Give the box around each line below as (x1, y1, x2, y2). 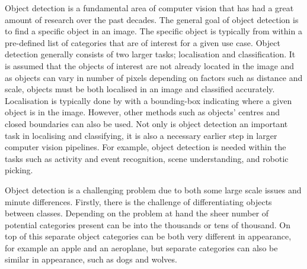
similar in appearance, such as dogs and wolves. (5, 253, 177, 265)
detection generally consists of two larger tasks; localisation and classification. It (5, 48, 296, 60)
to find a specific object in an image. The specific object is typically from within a (5, 25, 302, 37)
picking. (5, 164, 33, 176)
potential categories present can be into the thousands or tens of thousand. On (5, 218, 291, 231)
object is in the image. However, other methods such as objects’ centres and (5, 106, 280, 118)
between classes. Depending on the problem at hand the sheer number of (5, 207, 269, 219)
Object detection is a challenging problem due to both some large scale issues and (5, 183, 302, 196)
